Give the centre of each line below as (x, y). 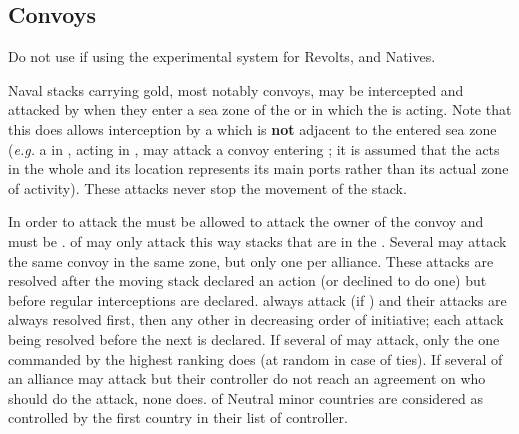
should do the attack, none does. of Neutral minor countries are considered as (246, 397)
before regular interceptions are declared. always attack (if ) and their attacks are (257, 299)
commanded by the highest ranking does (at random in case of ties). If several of (255, 358)
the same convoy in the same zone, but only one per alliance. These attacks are (251, 260)
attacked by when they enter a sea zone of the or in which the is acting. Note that (260, 109)
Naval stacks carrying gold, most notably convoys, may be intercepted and (236, 89)
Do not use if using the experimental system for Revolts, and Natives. (222, 56)
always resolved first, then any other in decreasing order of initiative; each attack (256, 319)
